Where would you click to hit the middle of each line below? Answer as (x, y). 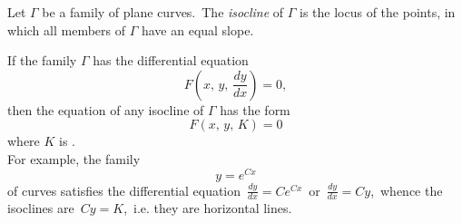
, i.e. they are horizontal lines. (208, 208)
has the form (255, 109)
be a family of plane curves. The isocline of (163, 12)
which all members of (66, 29)
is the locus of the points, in (378, 12)
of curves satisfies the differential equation (124, 190)
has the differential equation (171, 60)
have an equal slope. (197, 29)
